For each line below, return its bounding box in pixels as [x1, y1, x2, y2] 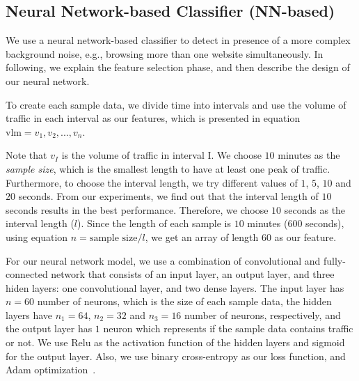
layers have [6, 307, 52, 322]
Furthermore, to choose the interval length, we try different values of [6, 175, 298, 189]
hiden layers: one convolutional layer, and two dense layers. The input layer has [6, 280, 344, 295]
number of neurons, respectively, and [184, 307, 341, 322]
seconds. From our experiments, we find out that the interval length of [18, 189, 319, 203]
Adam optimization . [6, 362, 96, 377]
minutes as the [278, 148, 340, 162]
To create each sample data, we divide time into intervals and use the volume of [6, 97, 346, 111]
